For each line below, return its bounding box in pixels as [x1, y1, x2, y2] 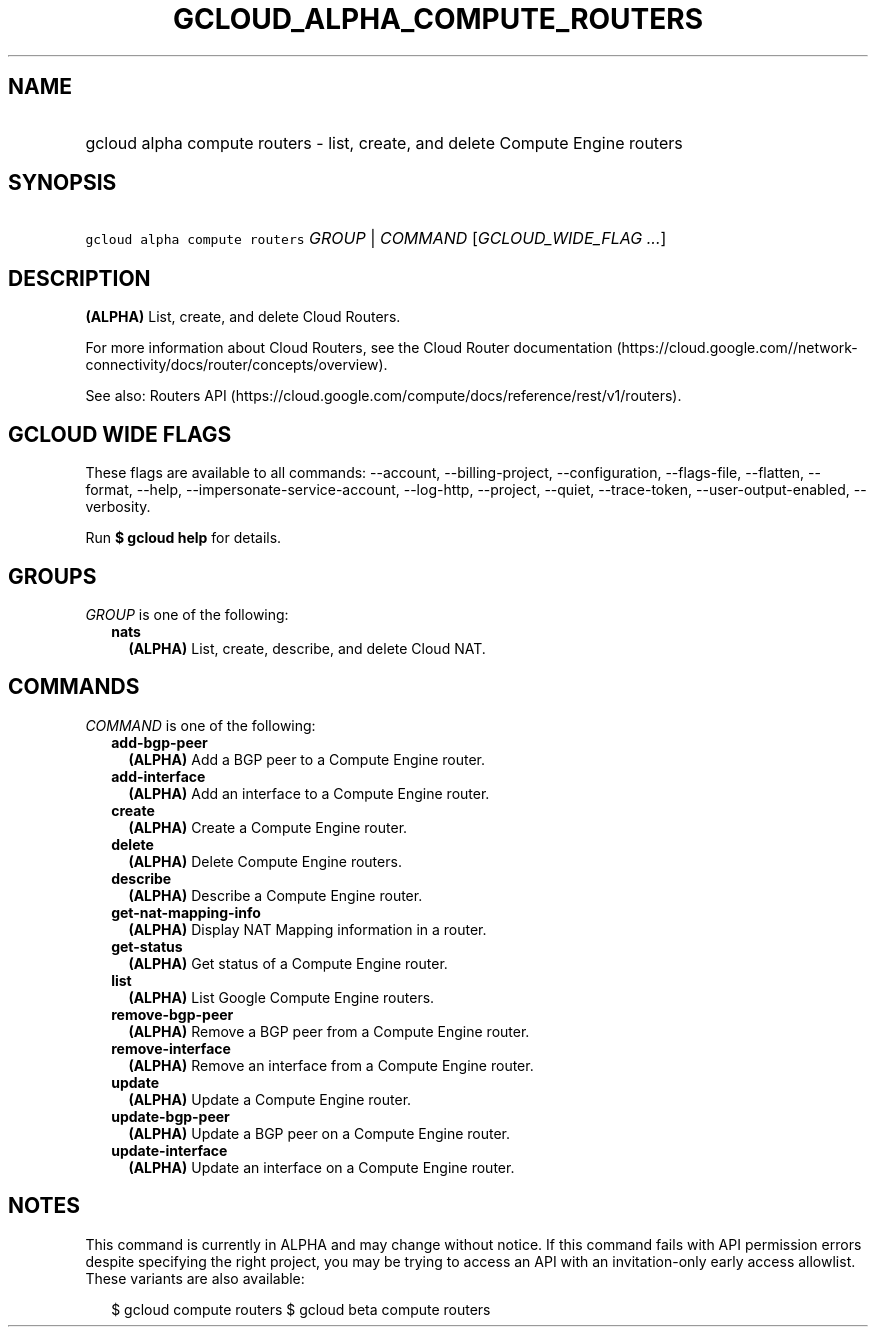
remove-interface [111, 1039, 231, 1057]
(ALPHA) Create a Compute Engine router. [128, 818, 408, 836]
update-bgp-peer [111, 1107, 230, 1125]
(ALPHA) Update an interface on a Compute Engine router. [128, 1158, 515, 1176]
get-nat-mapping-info [111, 903, 261, 921]
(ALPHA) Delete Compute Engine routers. [128, 852, 402, 870]
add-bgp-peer [111, 733, 208, 751]
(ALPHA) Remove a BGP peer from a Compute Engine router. [128, 1022, 530, 1040]
